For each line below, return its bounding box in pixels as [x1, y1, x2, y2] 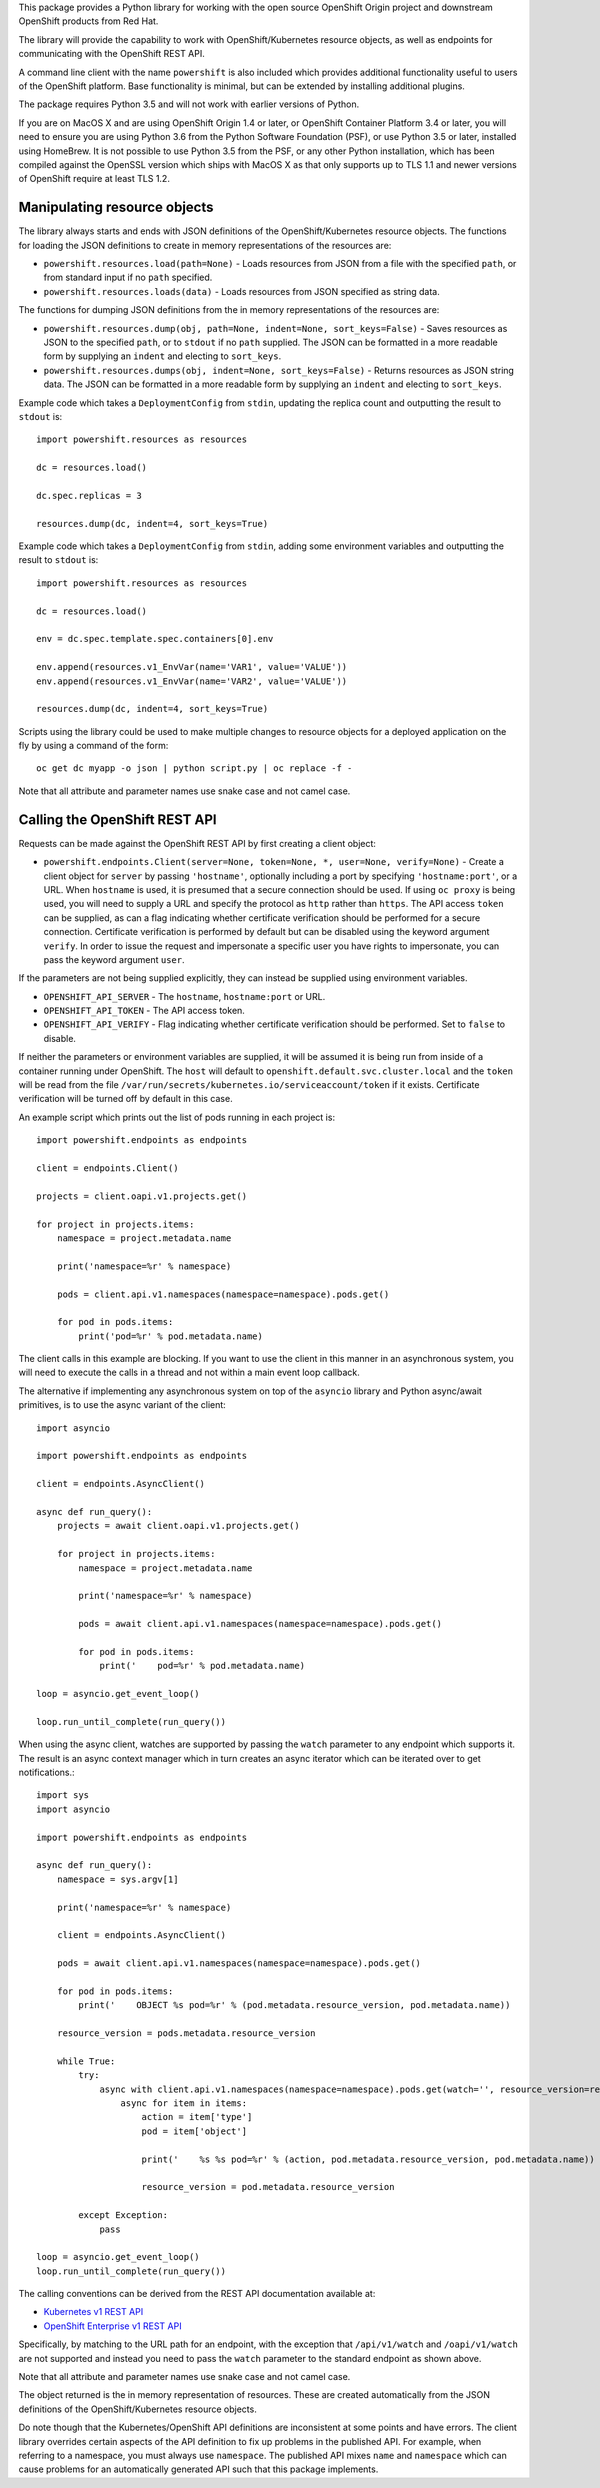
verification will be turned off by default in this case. [18, 1093, 234, 1105]
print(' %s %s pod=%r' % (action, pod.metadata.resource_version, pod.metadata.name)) [141, 2153, 595, 2165]
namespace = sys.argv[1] [56, 1873, 179, 1885]
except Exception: [78, 2210, 169, 2221]
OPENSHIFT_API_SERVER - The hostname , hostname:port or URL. [43, 990, 326, 1002]
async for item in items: [120, 2097, 248, 2109]
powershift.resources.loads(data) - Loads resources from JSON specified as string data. [43, 285, 440, 297]
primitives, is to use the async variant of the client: [18, 1399, 227, 1411]
